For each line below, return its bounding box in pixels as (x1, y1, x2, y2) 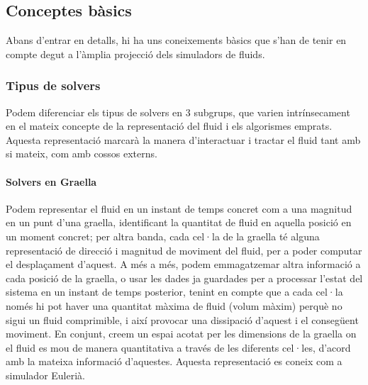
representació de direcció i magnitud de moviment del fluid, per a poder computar (6, 242, 362, 257)
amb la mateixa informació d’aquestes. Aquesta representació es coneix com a (6, 354, 342, 369)
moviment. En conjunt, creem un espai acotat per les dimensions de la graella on (6, 326, 357, 341)
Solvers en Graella (6, 174, 97, 189)
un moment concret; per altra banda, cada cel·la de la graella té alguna (6, 228, 320, 243)
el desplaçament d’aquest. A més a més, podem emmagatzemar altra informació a (6, 257, 361, 272)
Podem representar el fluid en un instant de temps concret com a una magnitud (6, 201, 352, 216)
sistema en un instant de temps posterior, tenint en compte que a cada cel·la (6, 284, 343, 299)
